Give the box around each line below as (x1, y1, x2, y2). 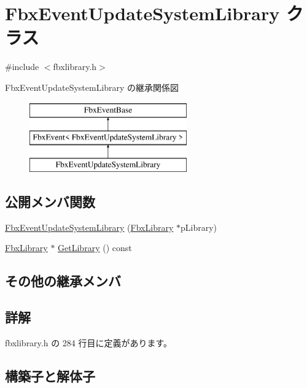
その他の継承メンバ (5, 271, 121, 290)
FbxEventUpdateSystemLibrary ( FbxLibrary (5, 220, 174, 233)
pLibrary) (180, 220, 217, 233)
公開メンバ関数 (5, 192, 95, 211)
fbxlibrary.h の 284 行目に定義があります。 (5, 336, 173, 349)
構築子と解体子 (5, 366, 95, 385)
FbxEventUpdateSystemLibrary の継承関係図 (5, 80, 179, 93)
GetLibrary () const (58, 241, 132, 254)
